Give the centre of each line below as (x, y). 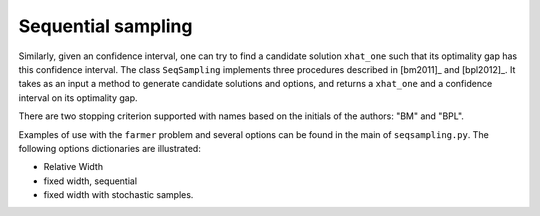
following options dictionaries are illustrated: (110, 148)
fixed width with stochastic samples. (118, 195)
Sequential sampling (105, 26)
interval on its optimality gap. (78, 97)
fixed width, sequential (90, 181)
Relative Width (73, 167)
